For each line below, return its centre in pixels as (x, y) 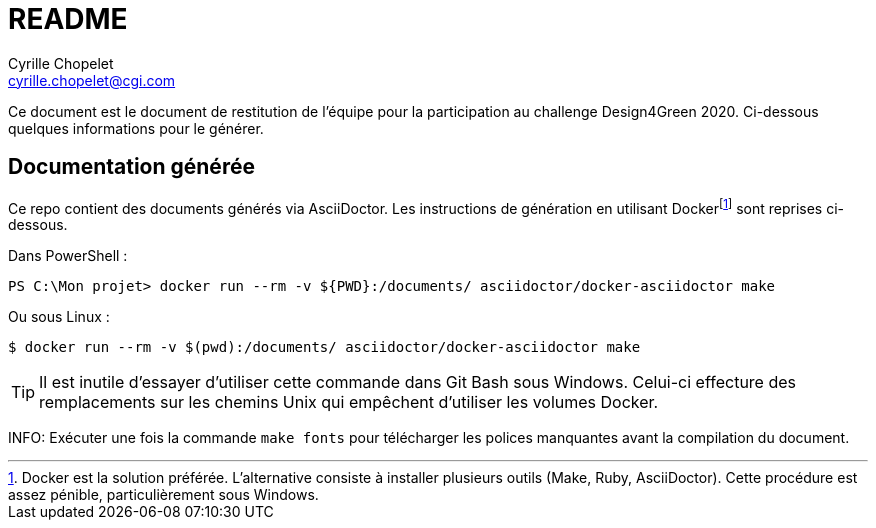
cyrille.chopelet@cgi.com (92, 80)
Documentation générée (131, 167)
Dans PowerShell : (68, 256)
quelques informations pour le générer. (136, 128)
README (68, 19)
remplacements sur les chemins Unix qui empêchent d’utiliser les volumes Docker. (349, 402)
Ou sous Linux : (59, 317)
